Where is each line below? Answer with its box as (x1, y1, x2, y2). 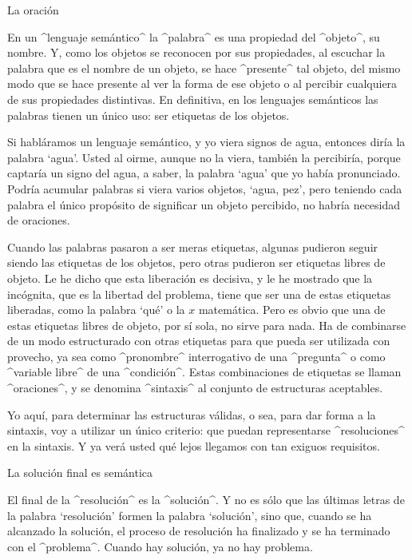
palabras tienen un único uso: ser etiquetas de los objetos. (7, 106, 290, 123)
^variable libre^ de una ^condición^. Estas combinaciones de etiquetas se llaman (7, 363, 402, 380)
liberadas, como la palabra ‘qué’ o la (7, 301, 185, 318)
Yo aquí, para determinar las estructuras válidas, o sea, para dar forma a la (7, 406, 376, 423)
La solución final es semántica (7, 464, 153, 481)
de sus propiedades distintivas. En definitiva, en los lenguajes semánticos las (7, 90, 378, 107)
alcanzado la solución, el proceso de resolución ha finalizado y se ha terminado (7, 522, 390, 539)
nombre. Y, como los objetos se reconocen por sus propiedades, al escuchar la (7, 44, 386, 61)
